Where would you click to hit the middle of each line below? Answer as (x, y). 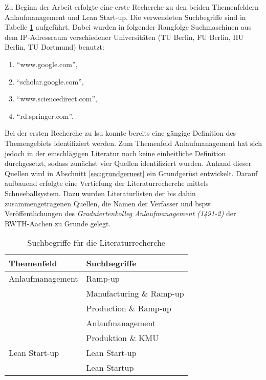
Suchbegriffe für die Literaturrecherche (96, 243)
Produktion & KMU (123, 338)
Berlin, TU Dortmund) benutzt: (54, 47)
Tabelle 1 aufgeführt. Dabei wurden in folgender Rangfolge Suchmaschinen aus (128, 27)
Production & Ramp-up (129, 308)
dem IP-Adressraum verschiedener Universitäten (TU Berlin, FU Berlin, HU (124, 37)
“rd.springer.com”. (45, 115)
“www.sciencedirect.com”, (57, 99)
